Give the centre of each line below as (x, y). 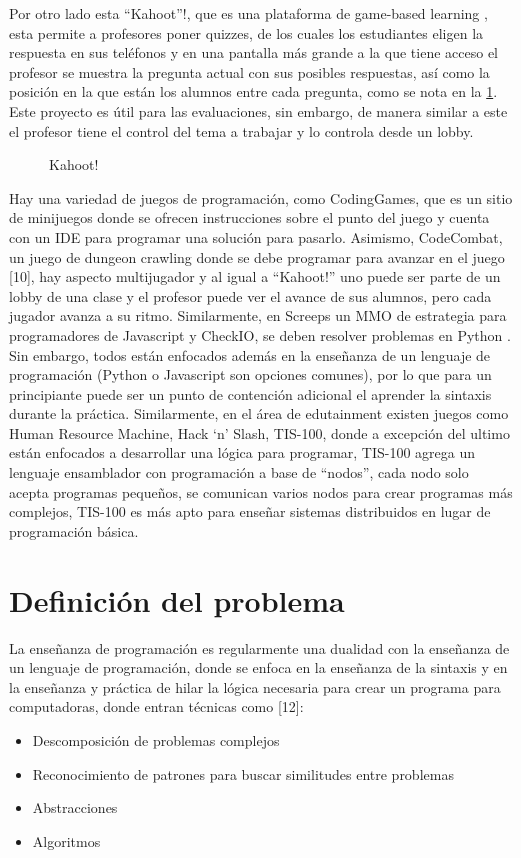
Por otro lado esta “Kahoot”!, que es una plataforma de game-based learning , (248, 13)
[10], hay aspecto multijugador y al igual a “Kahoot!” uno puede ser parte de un (255, 276)
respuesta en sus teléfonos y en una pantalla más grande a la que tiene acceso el (253, 52)
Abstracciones (75, 807)
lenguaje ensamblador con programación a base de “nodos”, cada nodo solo (239, 472)
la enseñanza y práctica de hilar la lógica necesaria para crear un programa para (255, 686)
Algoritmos (66, 840)
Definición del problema (177, 599)
